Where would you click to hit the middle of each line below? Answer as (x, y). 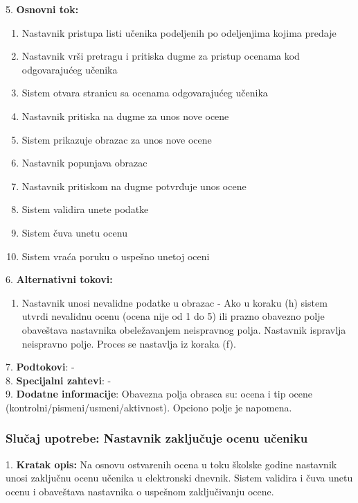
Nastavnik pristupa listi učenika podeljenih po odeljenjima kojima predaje (179, 32)
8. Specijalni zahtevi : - (59, 380)
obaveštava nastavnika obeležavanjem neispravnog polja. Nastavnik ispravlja (184, 329)
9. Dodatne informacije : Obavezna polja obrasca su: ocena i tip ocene (159, 394)
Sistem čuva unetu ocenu (74, 232)
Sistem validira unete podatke (85, 209)
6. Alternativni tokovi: (59, 279)
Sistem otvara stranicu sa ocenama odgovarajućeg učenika (145, 93)
